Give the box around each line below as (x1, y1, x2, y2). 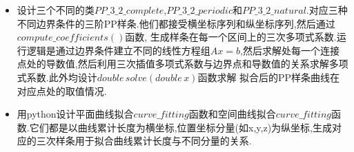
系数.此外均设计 (26, 69, 97, 84)
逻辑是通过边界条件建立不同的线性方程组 (26, 43, 210, 57)
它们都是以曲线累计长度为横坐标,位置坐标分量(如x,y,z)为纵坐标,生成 (29, 120, 332, 134)
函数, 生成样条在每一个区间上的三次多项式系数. (125, 30, 337, 44)
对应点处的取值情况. (17, 83, 107, 98)
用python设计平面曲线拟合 (17, 107, 134, 121)
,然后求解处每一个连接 (239, 43, 340, 57)
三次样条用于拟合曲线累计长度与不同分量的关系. (36, 133, 252, 148)
